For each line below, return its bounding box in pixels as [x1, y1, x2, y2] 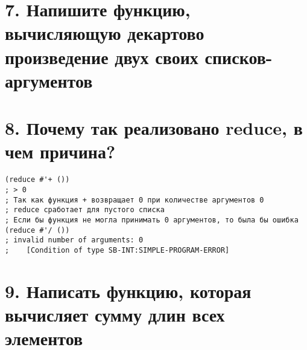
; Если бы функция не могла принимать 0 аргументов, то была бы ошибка [5, 215, 299, 224]
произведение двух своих [5, 44, 198, 69]
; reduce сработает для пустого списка [5, 206, 165, 215]
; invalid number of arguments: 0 [5, 236, 144, 245]
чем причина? [5, 139, 116, 164]
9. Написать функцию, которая [5, 278, 252, 303]
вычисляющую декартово [5, 21, 204, 45]
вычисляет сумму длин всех [5, 302, 225, 326]
